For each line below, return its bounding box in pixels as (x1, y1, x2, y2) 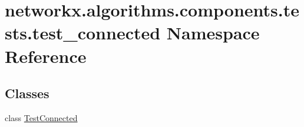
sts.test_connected (5, 21, 161, 45)
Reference (5, 44, 87, 68)
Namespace (166, 21, 260, 45)
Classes (5, 84, 49, 102)
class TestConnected (5, 111, 78, 123)
